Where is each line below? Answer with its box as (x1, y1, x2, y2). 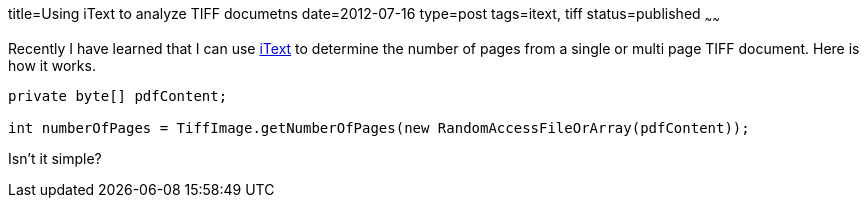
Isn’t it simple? (8, 149, 102, 167)
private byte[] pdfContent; (8, 87, 228, 104)
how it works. (8, 56, 96, 74)
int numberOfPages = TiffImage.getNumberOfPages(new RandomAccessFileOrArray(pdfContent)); (8, 119, 750, 136)
